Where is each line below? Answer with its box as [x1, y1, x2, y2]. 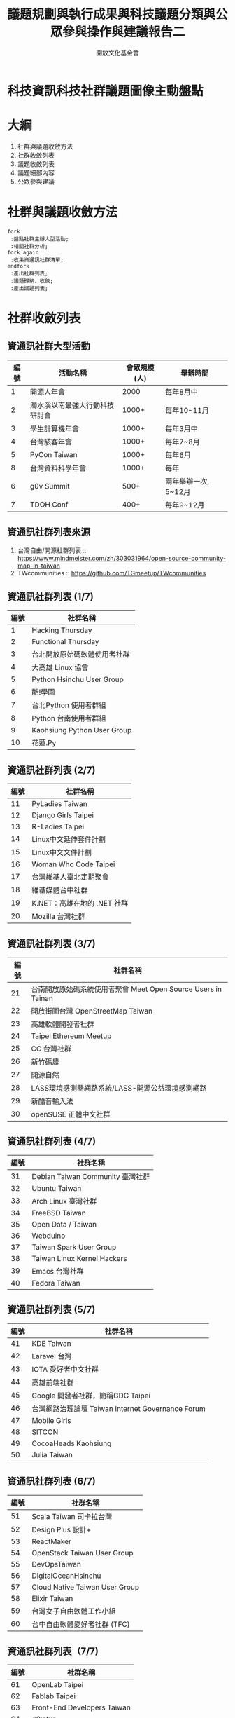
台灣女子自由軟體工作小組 [31, 1606, 117, 1616]
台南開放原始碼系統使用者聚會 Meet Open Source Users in [31, 984, 222, 994]
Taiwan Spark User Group [31, 1242, 117, 1252]
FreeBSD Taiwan [31, 1208, 86, 1218]
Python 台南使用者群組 [31, 714, 106, 723]
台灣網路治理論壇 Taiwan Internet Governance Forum [31, 1403, 206, 1413]
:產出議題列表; [10, 285, 48, 292]
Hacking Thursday [31, 625, 92, 635]
